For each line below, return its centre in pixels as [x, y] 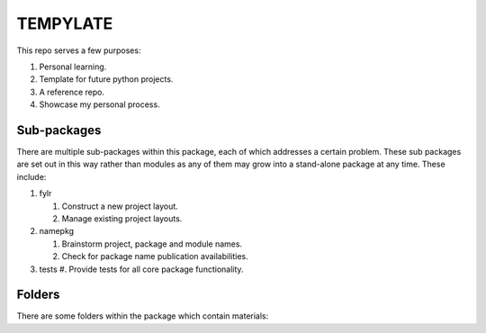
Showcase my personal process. [100, 104]
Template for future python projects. [106, 79]
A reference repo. [72, 92]
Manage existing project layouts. [122, 218]
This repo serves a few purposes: [79, 50]
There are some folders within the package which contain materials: [143, 316]
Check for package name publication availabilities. [155, 256]
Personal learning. [73, 67]
